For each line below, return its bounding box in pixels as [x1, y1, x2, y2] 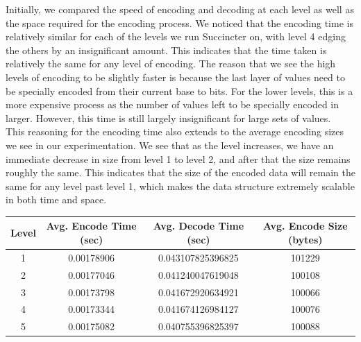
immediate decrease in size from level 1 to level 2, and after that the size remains [6, 151, 351, 166]
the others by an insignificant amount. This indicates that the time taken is [6, 42, 327, 57]
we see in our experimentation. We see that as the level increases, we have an [6, 137, 334, 152]
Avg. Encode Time [46, 219, 137, 233]
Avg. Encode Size [263, 219, 348, 233]
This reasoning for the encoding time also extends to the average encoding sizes [6, 124, 344, 139]
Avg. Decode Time [153, 219, 244, 233]
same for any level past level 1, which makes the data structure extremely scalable [6, 178, 355, 193]
